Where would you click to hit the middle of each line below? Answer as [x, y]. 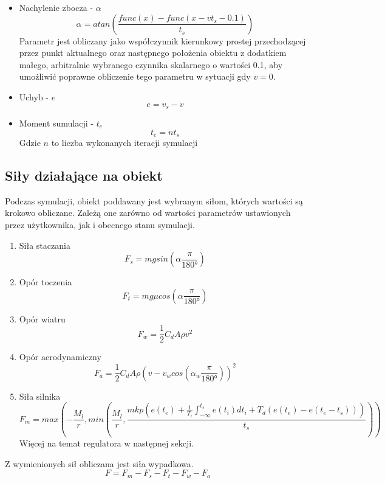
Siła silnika [40, 396]
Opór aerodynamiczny [60, 357]
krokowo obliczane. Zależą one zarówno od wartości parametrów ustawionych [148, 213]
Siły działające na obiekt [84, 175]
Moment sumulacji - [56, 123]
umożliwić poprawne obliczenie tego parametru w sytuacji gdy [135, 76]
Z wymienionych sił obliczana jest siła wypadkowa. [99, 463]
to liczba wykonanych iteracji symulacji [124, 143]
